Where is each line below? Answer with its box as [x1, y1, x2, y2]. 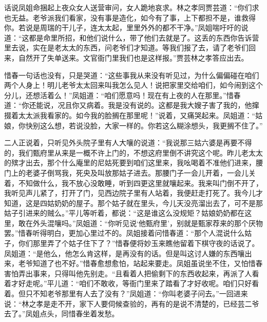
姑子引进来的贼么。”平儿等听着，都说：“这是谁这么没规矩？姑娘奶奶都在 [4, 207, 245, 218]
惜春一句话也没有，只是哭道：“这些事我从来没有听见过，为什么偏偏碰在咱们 [4, 69, 259, 80]
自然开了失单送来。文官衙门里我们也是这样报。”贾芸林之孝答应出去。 [18, 52, 249, 63]
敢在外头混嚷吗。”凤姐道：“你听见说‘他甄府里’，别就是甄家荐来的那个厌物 [18, 217, 263, 228]
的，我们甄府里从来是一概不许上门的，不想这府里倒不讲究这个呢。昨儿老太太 [4, 147, 263, 158]
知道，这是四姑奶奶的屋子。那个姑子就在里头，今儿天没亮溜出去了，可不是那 [4, 197, 263, 208]
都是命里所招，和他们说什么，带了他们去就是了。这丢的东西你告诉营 [29, 32, 259, 43]
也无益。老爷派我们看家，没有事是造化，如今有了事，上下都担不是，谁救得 [4, 12, 256, 23]
